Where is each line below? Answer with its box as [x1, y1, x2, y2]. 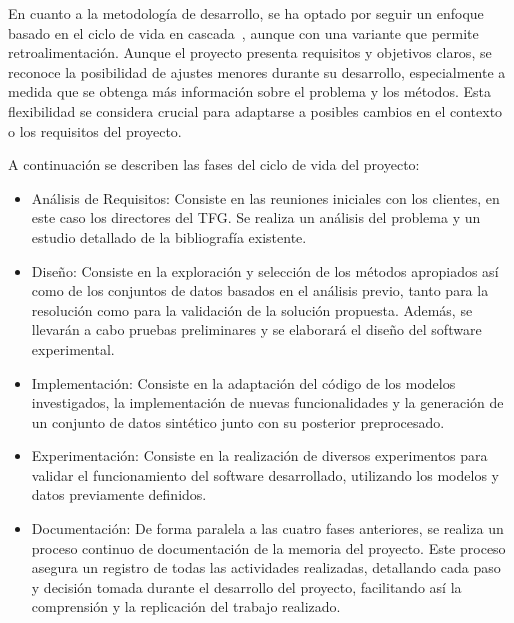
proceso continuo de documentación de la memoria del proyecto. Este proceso [31, 537, 506, 558]
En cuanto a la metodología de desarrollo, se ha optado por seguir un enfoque [8, 3, 484, 23]
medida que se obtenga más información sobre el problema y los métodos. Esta [8, 81, 491, 102]
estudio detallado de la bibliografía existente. [31, 226, 307, 247]
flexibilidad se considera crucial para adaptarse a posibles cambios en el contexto [8, 100, 503, 121]
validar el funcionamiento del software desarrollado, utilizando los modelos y [31, 464, 499, 485]
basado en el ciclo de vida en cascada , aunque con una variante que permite [8, 22, 479, 43]
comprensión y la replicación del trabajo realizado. [31, 596, 341, 617]
